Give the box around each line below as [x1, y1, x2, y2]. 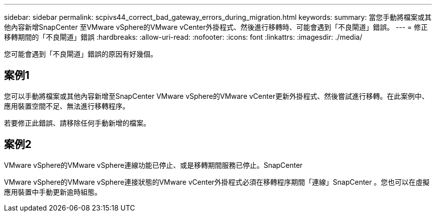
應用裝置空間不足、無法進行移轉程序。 [4, 101, 129, 110]
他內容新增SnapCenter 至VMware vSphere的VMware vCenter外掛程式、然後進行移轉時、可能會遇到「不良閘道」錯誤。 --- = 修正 [4, 23, 428, 31]
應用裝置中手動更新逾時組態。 [4, 187, 102, 196]
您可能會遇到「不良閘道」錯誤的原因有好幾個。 [4, 50, 157, 58]
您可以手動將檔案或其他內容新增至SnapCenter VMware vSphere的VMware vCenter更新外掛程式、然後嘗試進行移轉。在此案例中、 [4, 91, 429, 100]
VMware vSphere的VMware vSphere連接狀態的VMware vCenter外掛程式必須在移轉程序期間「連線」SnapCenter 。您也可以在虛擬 [4, 177, 430, 186]
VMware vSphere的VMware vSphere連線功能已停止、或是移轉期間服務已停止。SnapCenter [4, 160, 303, 169]
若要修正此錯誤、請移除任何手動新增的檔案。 [4, 118, 150, 127]
